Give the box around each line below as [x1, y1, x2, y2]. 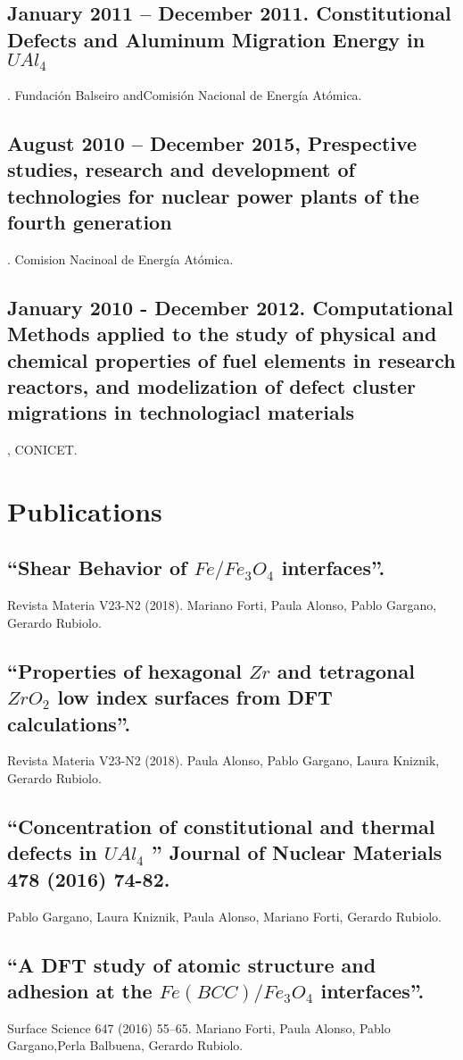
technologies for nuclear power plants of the [7, 181, 419, 209]
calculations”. [7, 709, 131, 737]
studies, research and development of [7, 155, 355, 183]
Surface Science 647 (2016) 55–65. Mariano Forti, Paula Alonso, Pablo [7, 1018, 391, 1037]
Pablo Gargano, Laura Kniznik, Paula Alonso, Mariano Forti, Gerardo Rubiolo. [7, 906, 442, 925]
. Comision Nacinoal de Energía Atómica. [7, 249, 234, 268]
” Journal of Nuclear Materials [151, 839, 442, 866]
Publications [7, 492, 162, 529]
